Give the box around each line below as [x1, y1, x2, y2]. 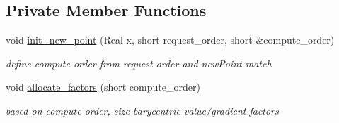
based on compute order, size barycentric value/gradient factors [6, 103, 279, 117]
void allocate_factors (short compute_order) [6, 79, 200, 94]
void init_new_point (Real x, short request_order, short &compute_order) [6, 32, 335, 47]
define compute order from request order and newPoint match [6, 56, 272, 70]
